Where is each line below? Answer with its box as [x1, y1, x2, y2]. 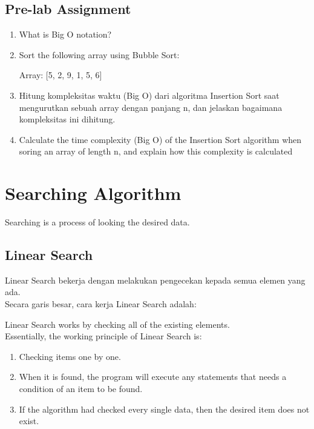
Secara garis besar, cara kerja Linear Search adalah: [5, 298, 197, 310]
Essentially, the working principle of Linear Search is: [5, 330, 202, 342]
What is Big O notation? [19, 28, 112, 41]
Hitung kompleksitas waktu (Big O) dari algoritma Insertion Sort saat [19, 88, 280, 101]
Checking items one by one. [19, 350, 121, 362]
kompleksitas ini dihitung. [19, 113, 116, 125]
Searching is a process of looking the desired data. [5, 216, 190, 228]
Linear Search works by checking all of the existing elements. [5, 318, 230, 330]
